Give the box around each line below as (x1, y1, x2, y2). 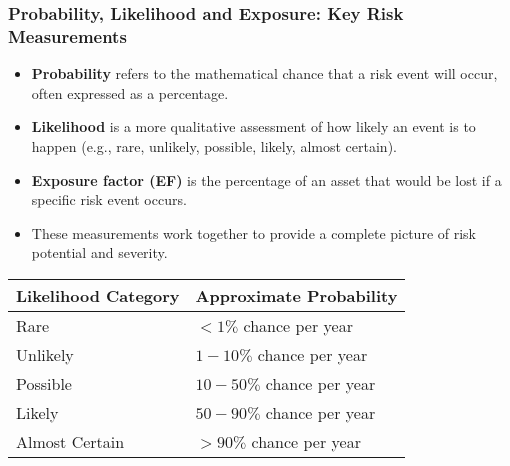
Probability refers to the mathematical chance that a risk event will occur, (31, 63, 498, 84)
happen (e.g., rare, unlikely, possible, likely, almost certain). (31, 135, 397, 156)
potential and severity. (31, 242, 168, 263)
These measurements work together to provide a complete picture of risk (31, 222, 477, 243)
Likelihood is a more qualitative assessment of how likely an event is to (31, 116, 476, 137)
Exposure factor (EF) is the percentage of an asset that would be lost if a (31, 169, 502, 190)
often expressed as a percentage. (31, 82, 229, 103)
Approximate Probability (195, 283, 398, 307)
